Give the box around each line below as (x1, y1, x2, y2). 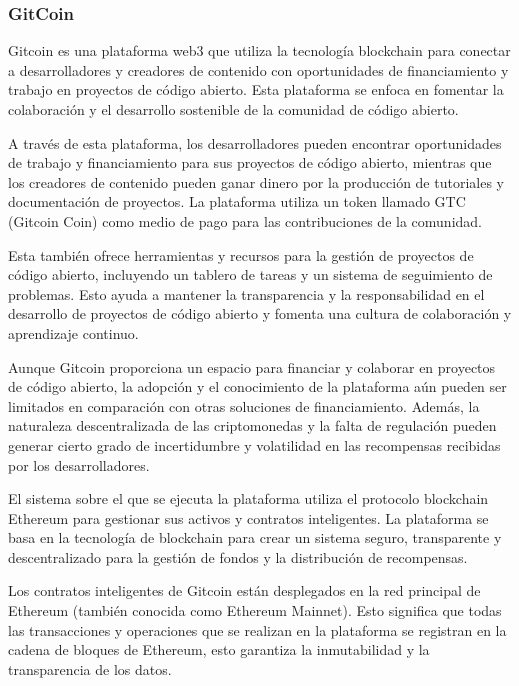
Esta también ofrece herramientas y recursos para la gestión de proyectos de (8, 244, 474, 265)
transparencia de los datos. (8, 658, 172, 679)
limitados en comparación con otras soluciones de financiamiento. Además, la (8, 395, 480, 416)
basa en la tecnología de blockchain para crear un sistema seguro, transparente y (8, 527, 502, 548)
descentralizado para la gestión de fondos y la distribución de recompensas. (8, 546, 468, 567)
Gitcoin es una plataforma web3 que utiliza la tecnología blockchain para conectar (8, 40, 511, 61)
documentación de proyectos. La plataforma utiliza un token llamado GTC (8, 191, 466, 212)
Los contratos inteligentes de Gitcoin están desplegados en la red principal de (8, 580, 481, 601)
